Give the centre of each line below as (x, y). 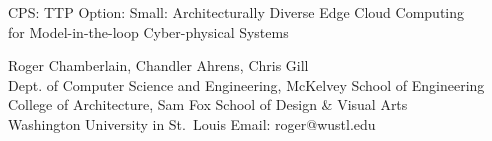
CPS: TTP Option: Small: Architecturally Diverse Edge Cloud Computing (236, 12)
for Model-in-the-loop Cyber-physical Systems (148, 31)
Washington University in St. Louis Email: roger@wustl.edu (192, 123)
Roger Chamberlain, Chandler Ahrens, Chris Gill (158, 65)
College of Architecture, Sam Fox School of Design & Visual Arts (208, 104)
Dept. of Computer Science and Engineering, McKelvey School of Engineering (246, 84)
